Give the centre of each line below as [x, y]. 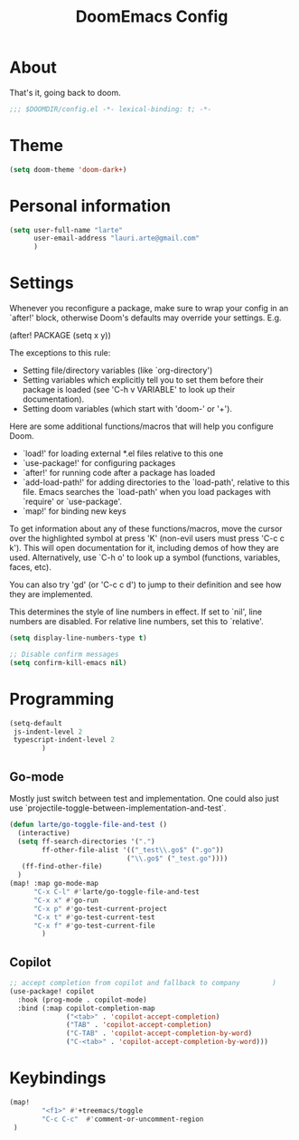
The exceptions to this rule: [60, 353]
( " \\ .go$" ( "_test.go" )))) [177, 858]
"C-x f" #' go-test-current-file [94, 926]
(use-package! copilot [52, 991]
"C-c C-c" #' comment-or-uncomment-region [123, 1119]
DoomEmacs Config [152, 17]
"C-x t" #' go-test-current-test [94, 917]
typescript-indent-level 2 [64, 740]
